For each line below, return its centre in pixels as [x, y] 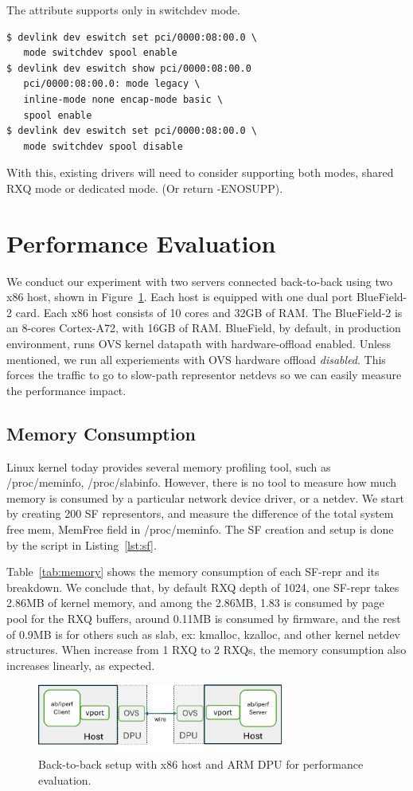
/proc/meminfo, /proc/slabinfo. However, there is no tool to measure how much [202, 482]
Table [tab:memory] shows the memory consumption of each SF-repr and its [193, 572]
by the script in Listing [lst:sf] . [82, 544]
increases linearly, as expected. [81, 665]
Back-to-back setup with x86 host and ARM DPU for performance [201, 764]
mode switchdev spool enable [100, 53]
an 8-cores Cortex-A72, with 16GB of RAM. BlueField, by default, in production [204, 328]
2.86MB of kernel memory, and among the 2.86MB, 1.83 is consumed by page [195, 603]
